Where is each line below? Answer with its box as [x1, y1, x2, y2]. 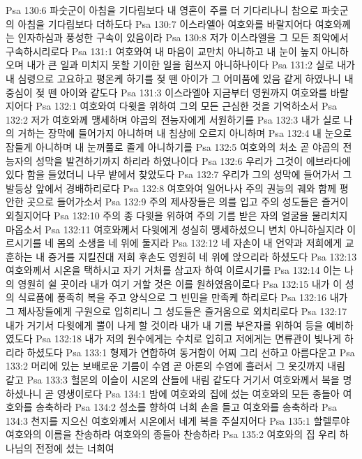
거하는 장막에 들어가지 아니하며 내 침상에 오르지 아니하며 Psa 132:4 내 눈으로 [17, 126, 352, 140]
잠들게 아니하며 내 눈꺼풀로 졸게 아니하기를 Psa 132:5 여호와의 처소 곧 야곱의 [6, 139, 340, 154]
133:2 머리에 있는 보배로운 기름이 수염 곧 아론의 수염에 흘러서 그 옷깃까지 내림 [6, 358, 346, 373]
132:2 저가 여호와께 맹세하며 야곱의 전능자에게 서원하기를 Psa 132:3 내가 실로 [6, 112, 341, 126]
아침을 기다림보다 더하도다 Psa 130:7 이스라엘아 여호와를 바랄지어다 [17, 16, 312, 31]
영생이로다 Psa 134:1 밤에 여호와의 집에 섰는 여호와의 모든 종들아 [56, 386, 340, 400]
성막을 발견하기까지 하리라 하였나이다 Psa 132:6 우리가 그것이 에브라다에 [36, 153, 352, 168]
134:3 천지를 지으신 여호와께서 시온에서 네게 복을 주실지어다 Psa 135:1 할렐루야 [6, 413, 350, 428]
